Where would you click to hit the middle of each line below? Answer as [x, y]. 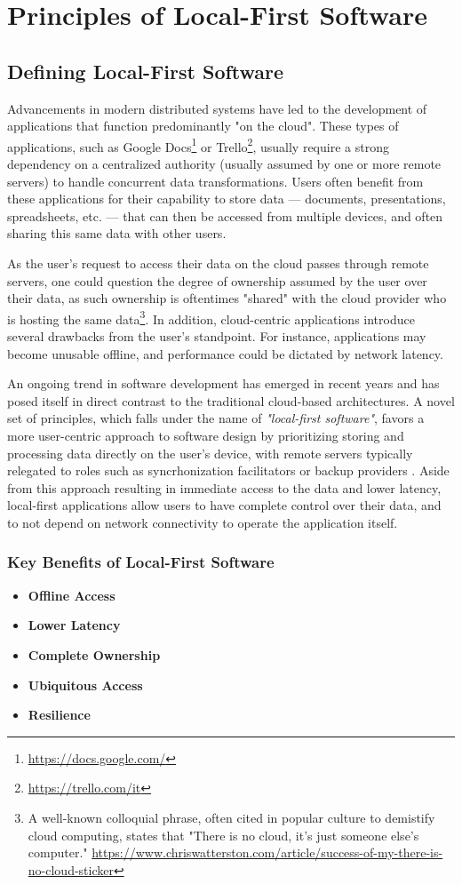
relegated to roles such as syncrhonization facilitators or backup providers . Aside [228, 470]
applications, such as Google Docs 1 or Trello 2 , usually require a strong [198, 145]
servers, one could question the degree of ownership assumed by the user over [217, 280]
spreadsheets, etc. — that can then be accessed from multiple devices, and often [225, 215]
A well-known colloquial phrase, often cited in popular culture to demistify [231, 817]
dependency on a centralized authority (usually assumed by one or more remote [224, 164]
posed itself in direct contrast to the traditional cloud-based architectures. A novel [231, 400]
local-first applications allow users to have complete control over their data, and [224, 505]
